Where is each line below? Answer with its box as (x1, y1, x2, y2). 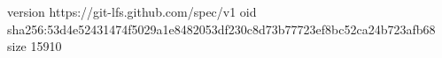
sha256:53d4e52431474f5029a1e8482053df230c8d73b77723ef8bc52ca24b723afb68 (7, 19, 436, 38)
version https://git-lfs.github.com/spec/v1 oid (7, 3, 257, 20)
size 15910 (7, 37, 62, 55)
